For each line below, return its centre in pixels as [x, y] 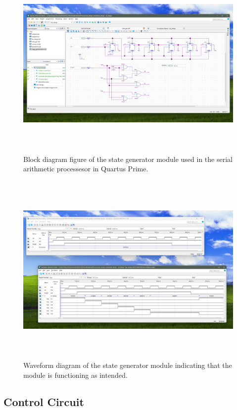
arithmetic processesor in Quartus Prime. [86, 169]
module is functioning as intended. [75, 375]
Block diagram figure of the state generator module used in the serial [128, 159]
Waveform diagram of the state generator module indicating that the [128, 365]
